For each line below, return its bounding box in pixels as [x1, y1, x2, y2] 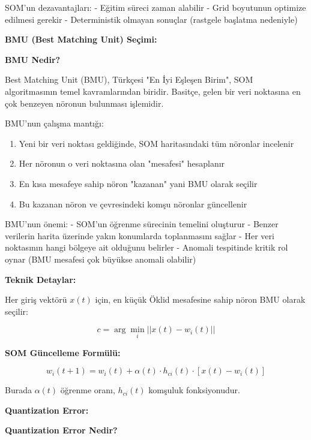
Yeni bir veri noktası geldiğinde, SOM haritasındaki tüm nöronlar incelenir [19, 137, 294, 149]
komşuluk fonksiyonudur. [148, 384, 240, 396]
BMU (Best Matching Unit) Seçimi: [5, 33, 157, 46]
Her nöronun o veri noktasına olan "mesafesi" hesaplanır [19, 157, 225, 170]
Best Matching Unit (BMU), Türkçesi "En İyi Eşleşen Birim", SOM [5, 73, 253, 86]
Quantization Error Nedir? [5, 424, 118, 436]
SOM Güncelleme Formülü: [5, 346, 121, 358]
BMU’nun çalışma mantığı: [5, 117, 104, 129]
